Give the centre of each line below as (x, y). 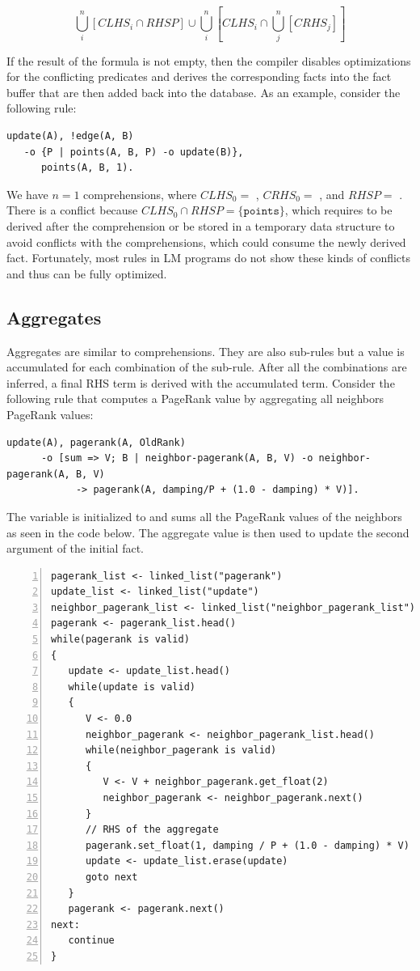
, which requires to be (338, 210)
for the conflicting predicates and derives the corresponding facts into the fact (199, 76)
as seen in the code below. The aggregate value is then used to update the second (208, 532)
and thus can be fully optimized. (87, 273)
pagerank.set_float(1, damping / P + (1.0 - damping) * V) (247, 845)
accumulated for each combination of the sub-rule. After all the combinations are (207, 367)
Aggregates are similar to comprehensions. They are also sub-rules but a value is (206, 351)
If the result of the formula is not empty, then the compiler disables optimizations (209, 60)
